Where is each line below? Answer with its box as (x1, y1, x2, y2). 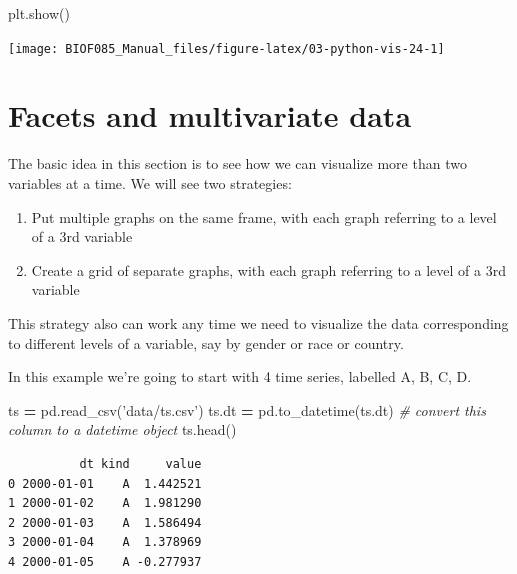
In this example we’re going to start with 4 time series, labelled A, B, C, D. (8, 366, 472, 387)
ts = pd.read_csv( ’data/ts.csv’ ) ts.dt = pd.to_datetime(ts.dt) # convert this (8, 399, 486, 420)
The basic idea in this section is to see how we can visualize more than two (8, 153, 467, 174)
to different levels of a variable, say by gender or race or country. (8, 332, 404, 353)
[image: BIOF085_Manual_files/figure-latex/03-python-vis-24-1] (8, 41, 445, 56)
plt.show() (8, 3, 70, 23)
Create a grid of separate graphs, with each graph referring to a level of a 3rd (31, 259, 506, 280)
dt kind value (79, 456, 202, 471)
